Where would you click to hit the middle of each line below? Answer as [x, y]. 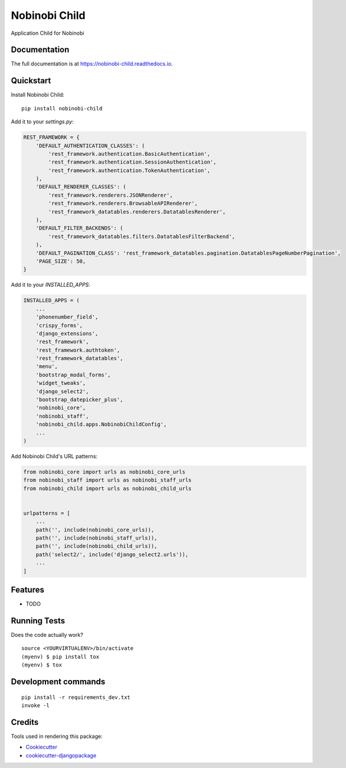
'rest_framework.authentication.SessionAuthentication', [132, 162]
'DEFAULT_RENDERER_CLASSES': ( [81, 187]
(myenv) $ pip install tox [61, 656]
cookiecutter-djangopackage [61, 755]
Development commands [58, 682]
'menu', [47, 367]
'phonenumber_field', [67, 317]
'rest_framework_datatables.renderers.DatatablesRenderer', [137, 212]
